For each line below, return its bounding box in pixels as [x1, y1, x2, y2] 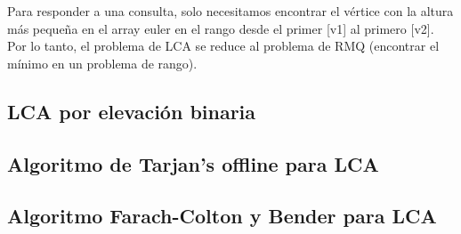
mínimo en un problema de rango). [7, 53, 198, 72]
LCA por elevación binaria [7, 97, 256, 125]
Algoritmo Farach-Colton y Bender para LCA [7, 202, 437, 230]
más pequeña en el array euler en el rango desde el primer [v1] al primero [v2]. [7, 19, 434, 37]
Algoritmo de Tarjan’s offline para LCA [7, 149, 379, 177]
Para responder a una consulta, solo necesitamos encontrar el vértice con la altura [7, 2, 454, 20]
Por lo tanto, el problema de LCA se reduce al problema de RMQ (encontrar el [7, 36, 440, 55]
